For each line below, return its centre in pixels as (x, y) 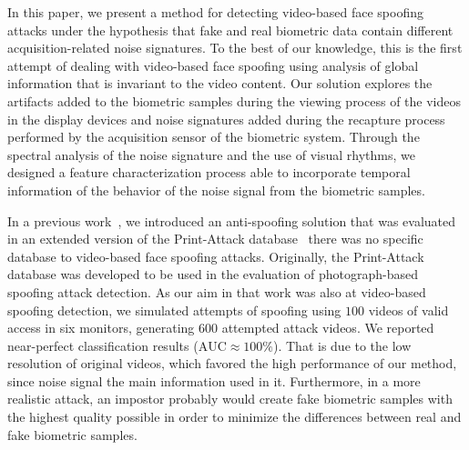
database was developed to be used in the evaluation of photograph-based (213, 274)
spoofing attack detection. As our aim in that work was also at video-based (217, 291)
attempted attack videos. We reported (328, 328)
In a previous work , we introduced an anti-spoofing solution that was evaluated (232, 220)
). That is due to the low (342, 345)
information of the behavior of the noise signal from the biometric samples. (216, 190)
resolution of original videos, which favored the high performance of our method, (232, 363)
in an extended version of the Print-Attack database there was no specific (215, 239)
